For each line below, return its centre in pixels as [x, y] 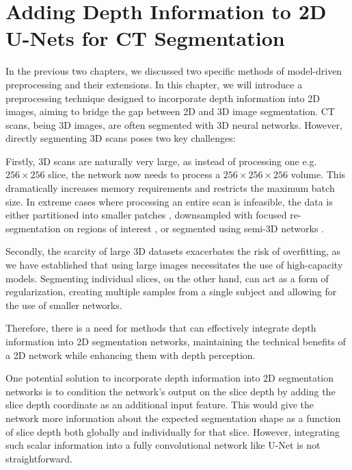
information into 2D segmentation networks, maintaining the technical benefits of [176, 341]
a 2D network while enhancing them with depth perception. [131, 355]
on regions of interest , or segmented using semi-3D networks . [194, 228]
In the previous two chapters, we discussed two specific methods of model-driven [174, 71]
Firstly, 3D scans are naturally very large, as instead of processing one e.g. [161, 161]
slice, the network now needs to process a [134, 174]
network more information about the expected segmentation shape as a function [173, 418]
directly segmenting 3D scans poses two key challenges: [121, 138]
